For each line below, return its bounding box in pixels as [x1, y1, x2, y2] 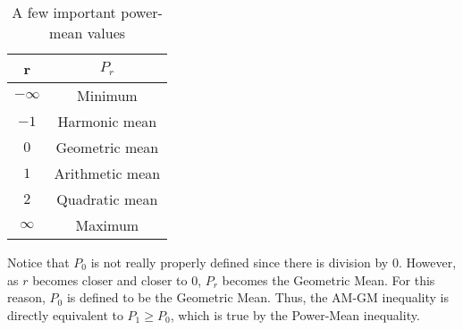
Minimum [77, 85, 138, 106]
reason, [7, 288, 46, 307]
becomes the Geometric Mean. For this [222, 270, 435, 289]
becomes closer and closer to [32, 270, 188, 289]
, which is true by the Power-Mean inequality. [170, 305, 420, 324]
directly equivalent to [7, 305, 123, 324]
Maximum [75, 215, 139, 235]
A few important [12, 2, 116, 22]
